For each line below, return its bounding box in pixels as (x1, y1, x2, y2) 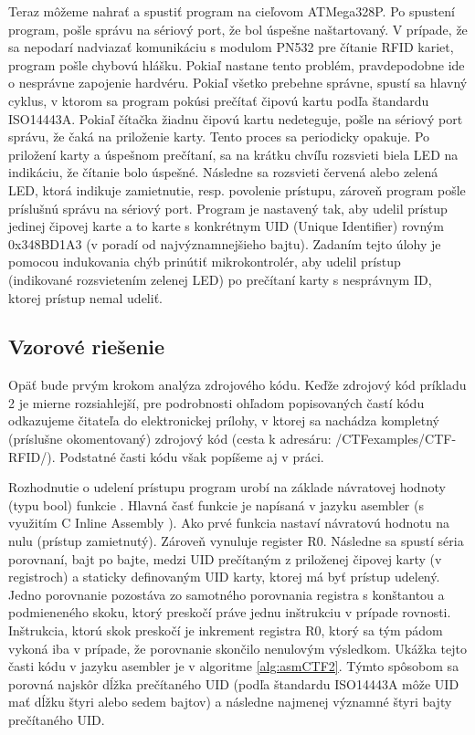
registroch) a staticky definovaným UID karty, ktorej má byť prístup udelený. (8, 567, 440, 586)
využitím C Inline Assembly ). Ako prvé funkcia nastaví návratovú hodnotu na (8, 513, 449, 532)
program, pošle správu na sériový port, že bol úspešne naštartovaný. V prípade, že (8, 19, 468, 38)
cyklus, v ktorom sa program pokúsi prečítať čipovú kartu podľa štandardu (8, 90, 429, 110)
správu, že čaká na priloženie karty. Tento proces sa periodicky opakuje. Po (8, 127, 430, 146)
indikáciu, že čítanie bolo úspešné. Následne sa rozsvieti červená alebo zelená (8, 163, 438, 182)
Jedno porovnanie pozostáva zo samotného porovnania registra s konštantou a (8, 584, 445, 604)
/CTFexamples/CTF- (335, 429, 457, 448)
